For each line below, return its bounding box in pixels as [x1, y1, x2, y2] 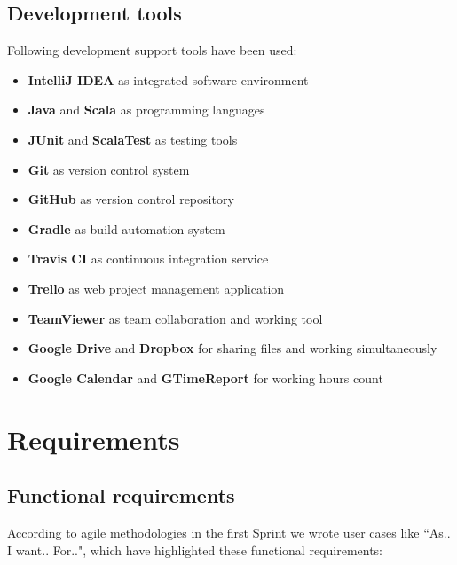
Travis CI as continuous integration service [28, 249, 269, 268]
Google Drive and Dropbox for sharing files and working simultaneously [28, 339, 437, 357]
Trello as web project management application [28, 279, 285, 297]
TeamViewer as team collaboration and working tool [28, 309, 323, 327]
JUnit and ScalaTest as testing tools [28, 129, 238, 148]
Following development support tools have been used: [7, 41, 297, 59]
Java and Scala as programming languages [28, 100, 265, 119]
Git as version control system [28, 160, 190, 178]
